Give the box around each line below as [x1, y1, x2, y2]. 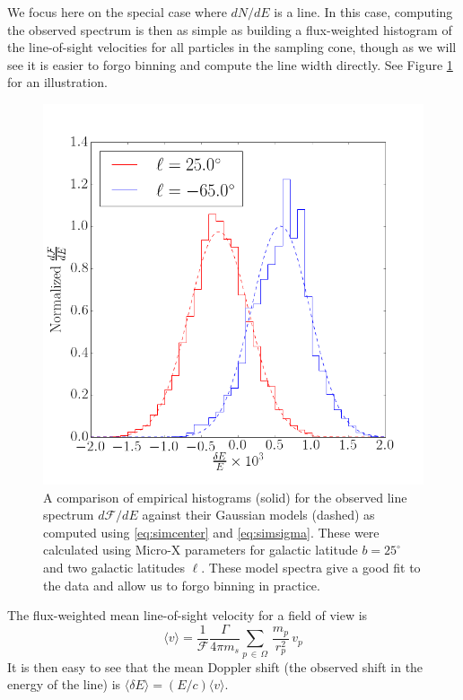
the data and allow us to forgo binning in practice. [43, 575, 320, 594]
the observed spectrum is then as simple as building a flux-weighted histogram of [7, 20, 452, 39]
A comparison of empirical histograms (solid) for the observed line [43, 487, 407, 506]
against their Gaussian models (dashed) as [142, 505, 375, 524]
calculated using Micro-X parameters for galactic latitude [43, 540, 358, 559]
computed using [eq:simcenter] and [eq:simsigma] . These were [43, 522, 380, 541]
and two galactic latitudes [43, 557, 185, 576]
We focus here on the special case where [7, 3, 227, 21]
